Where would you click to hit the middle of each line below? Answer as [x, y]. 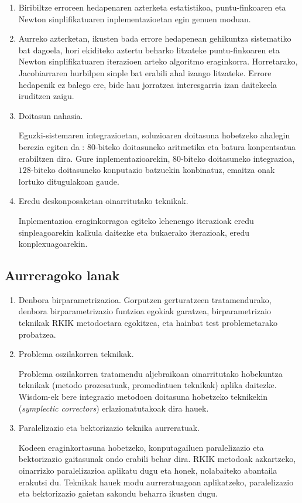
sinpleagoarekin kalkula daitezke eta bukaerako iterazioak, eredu [134, 232]
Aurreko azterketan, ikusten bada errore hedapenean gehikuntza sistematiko [155, 38]
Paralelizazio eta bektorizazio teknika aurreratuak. [109, 428]
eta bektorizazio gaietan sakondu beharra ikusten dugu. [118, 493]
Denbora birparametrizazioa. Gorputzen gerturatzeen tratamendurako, [145, 299]
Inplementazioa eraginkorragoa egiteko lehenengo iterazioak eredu [136, 220]
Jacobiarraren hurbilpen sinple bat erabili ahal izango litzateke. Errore [145, 72]
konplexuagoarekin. [53, 244]
